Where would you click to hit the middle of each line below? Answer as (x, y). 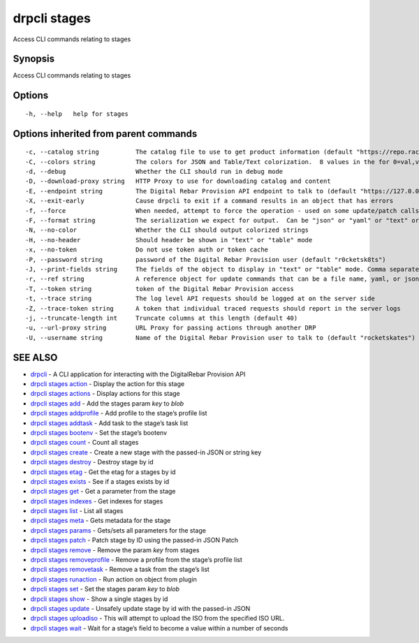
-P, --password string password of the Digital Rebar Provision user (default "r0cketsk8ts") (206, 259)
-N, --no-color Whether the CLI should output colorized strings (167, 230)
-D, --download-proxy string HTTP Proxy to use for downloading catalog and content (178, 181)
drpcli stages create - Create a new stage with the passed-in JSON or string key (146, 452)
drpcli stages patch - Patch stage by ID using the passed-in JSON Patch (134, 540)
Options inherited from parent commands (105, 134)
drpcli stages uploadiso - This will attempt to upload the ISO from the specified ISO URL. (157, 619)
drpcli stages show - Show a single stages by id (99, 599)
